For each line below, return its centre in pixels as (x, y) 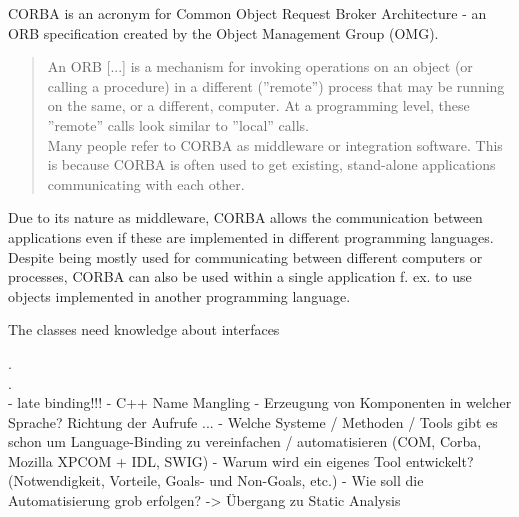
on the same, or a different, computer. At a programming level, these (258, 105)
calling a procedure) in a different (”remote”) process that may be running (276, 85)
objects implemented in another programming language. (179, 295)
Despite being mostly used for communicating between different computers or (245, 256)
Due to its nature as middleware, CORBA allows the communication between (245, 217)
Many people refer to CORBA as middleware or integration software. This (275, 144)
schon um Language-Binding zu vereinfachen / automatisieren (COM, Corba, (245, 441)
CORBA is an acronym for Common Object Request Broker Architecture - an (247, 13)
